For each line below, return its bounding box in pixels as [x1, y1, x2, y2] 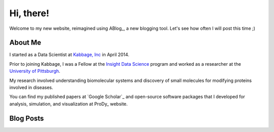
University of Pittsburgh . [9, 68, 60, 74]
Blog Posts [9, 114, 44, 122]
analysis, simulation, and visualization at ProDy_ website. [9, 101, 128, 107]
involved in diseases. [9, 84, 53, 91]
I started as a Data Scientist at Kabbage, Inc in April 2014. [9, 52, 129, 58]
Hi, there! [9, 8, 49, 19]
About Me [9, 38, 42, 47]
